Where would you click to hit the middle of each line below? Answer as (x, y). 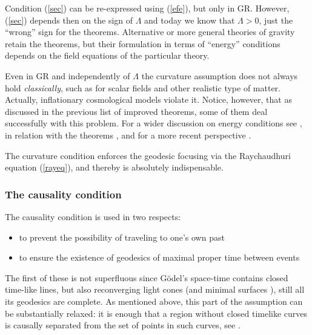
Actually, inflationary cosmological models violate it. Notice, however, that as (148, 99)
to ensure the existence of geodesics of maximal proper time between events (159, 257)
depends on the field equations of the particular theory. (107, 55)
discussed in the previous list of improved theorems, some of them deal (136, 111)
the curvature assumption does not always (220, 75)
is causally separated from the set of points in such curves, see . (123, 325)
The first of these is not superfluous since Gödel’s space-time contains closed (147, 277)
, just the (276, 20)
